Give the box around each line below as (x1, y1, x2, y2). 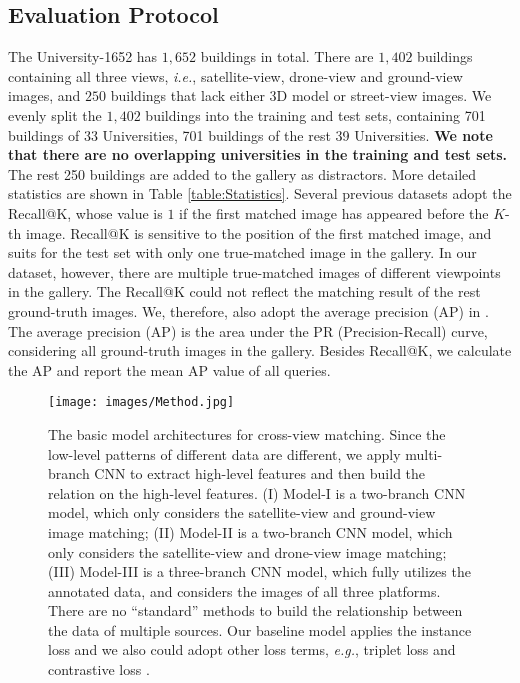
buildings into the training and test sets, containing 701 (145, 104, 486, 125)
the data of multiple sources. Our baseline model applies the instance (48, 619, 472, 640)
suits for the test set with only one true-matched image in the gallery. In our (8, 242, 477, 263)
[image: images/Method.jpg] (48, 395, 235, 410)
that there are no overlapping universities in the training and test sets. (8, 144, 508, 165)
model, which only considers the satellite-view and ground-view (48, 502, 436, 523)
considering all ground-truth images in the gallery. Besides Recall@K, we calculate (8, 340, 512, 361)
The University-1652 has (8, 46, 158, 67)
